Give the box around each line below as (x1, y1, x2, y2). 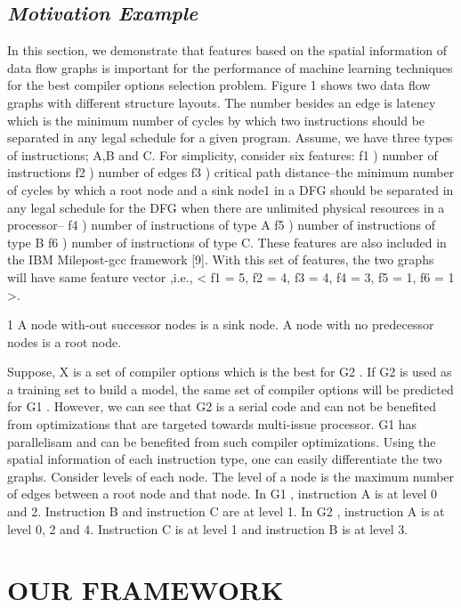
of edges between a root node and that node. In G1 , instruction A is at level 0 (7, 484, 437, 503)
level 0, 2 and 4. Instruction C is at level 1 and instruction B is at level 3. (7, 519, 408, 538)
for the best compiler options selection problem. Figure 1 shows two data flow (7, 76, 431, 94)
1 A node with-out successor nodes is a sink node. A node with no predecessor (7, 315, 434, 334)
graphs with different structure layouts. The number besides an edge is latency (7, 93, 436, 111)
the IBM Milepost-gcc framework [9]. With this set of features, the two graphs (7, 250, 434, 269)
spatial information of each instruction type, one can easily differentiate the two (7, 450, 442, 468)
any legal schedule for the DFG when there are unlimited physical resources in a (7, 198, 445, 216)
